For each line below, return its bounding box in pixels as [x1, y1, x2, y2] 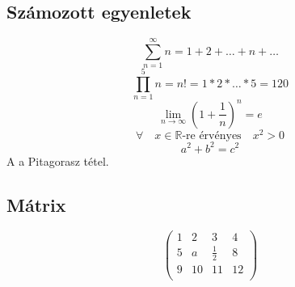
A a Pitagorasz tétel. [6, 152, 109, 169]
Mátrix [6, 192, 66, 217]
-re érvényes [182, 130, 242, 142]
